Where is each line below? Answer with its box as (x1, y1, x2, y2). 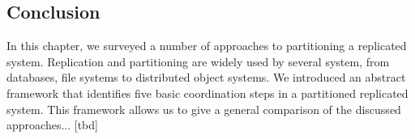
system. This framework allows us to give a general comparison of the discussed (6, 100, 401, 117)
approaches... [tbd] (6, 116, 98, 133)
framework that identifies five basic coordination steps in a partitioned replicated (6, 84, 409, 101)
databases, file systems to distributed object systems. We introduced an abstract (6, 69, 406, 86)
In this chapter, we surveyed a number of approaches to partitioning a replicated (6, 37, 407, 54)
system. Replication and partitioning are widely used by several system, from (6, 53, 390, 69)
